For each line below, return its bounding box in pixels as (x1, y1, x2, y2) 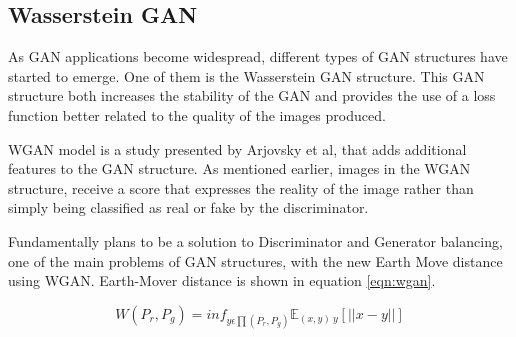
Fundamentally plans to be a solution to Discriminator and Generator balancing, (8, 230, 503, 251)
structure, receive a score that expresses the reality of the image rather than (8, 177, 474, 198)
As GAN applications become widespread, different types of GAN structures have (8, 46, 508, 67)
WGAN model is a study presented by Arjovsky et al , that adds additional (8, 138, 467, 159)
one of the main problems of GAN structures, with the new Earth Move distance (8, 250, 503, 271)
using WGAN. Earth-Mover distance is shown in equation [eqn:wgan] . (8, 270, 436, 291)
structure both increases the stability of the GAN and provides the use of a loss (8, 85, 496, 106)
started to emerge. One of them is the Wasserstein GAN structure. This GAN (8, 65, 485, 86)
